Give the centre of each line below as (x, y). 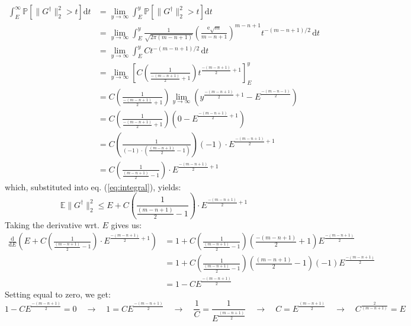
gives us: (126, 224)
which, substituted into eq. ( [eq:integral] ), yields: (93, 186)
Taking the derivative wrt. (52, 224)
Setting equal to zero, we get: (58, 294)
